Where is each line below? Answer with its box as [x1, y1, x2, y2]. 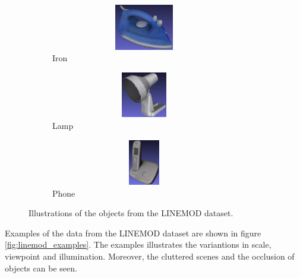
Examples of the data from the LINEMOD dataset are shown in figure [5, 226, 261, 239]
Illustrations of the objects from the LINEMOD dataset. [29, 207, 233, 219]
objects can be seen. [5, 261, 77, 274]
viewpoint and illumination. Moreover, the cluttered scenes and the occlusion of [5, 250, 295, 263]
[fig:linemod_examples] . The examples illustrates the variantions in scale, [5, 238, 271, 251]
